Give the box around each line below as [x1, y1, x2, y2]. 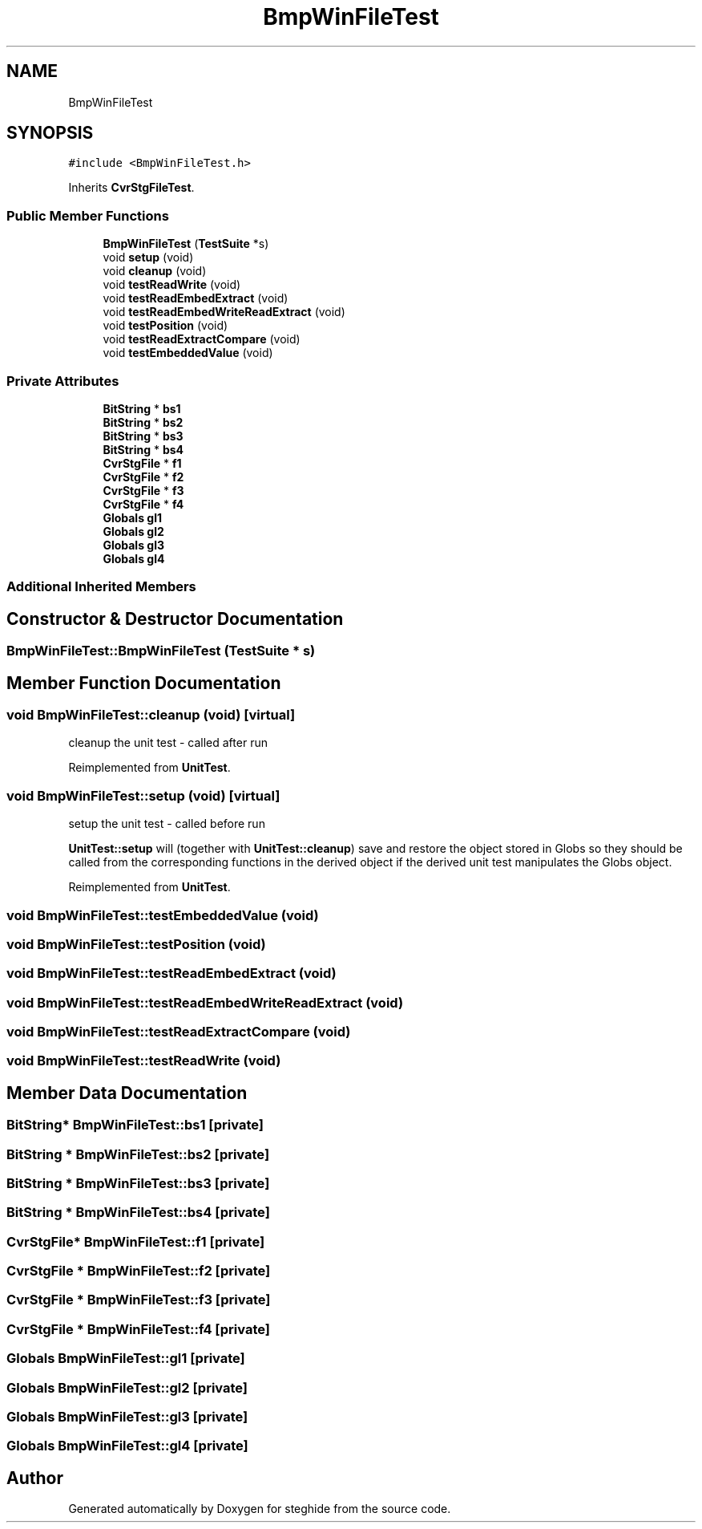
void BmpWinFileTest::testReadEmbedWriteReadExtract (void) [6, 994, 404, 1011]
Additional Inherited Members [6, 578, 196, 595]
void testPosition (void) [103, 318, 228, 333]
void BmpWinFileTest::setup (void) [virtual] [6, 787, 280, 804]
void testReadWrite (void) [103, 278, 241, 292]
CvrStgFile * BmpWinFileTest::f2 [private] [6, 1263, 271, 1280]
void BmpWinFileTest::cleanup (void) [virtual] [6, 707, 296, 723]
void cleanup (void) [103, 264, 207, 278]
